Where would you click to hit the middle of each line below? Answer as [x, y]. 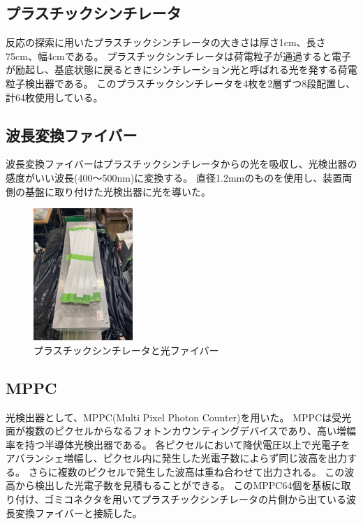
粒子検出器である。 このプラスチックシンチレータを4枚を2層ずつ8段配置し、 [181, 83]
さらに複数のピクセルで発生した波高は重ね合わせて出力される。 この [186, 471]
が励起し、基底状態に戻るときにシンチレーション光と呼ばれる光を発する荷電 [181, 70]
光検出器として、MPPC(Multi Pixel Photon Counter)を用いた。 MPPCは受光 [179, 417]
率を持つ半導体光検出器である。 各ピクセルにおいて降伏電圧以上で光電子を [178, 444]
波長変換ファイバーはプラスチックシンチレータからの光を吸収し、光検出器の [181, 164]
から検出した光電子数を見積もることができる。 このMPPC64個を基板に [178, 485]
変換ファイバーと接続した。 [79, 512]
